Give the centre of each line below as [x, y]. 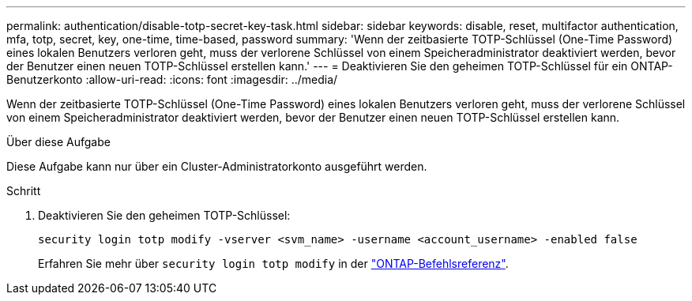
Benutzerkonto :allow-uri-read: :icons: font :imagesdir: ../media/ [172, 79]
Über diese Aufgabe [58, 142]
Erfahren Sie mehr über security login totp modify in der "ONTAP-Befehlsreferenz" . [273, 263]
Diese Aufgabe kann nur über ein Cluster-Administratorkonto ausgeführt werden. [217, 166]
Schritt [24, 191]
